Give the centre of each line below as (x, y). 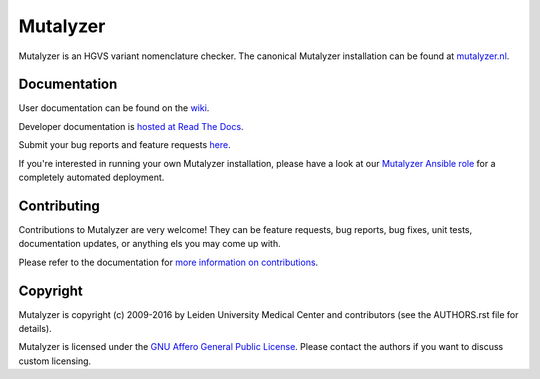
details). (35, 328)
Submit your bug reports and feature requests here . (124, 145)
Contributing (59, 205)
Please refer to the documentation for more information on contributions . (168, 262)
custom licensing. (55, 361)
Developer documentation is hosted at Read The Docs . (131, 126)
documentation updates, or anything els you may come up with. (150, 244)
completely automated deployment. (91, 177)
